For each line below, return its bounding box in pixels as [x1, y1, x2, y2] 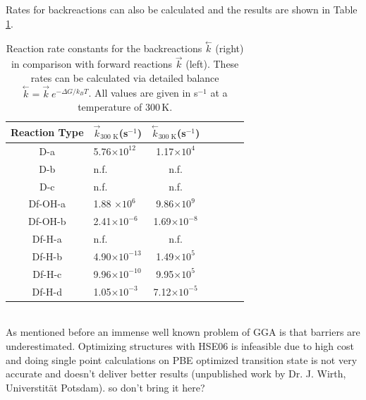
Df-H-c [32, 266, 62, 281]
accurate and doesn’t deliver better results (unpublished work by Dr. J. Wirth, [6, 366, 346, 381]
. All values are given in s [88, 85, 198, 100]
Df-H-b [32, 248, 63, 263]
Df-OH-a [28, 196, 66, 211]
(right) [215, 41, 244, 56]
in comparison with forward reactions [11, 56, 173, 71]
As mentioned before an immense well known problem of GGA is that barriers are [6, 325, 360, 339]
